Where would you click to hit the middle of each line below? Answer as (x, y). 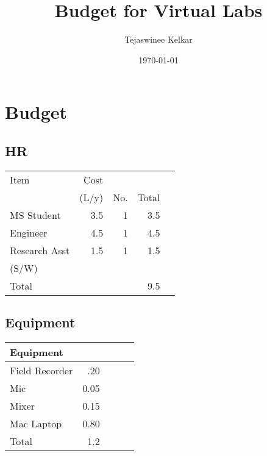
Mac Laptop (36, 423)
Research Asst (40, 250)
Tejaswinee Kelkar (158, 39)
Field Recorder (41, 370)
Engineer (29, 232)
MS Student (35, 215)
